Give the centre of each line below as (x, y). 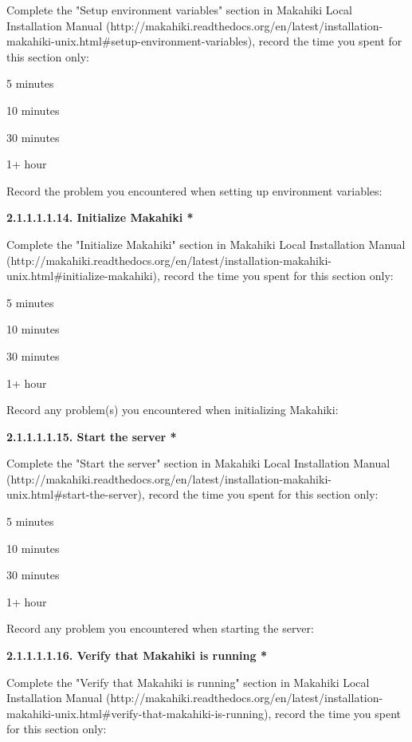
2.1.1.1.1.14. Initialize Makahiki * (100, 217)
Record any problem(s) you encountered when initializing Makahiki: (173, 410)
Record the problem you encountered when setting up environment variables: (194, 190)
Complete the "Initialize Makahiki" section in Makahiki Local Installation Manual (206, 244)
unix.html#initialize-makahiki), (83, 276)
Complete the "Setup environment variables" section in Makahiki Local (180, 10)
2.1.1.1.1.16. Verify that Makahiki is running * (137, 655)
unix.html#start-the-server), (76, 494)
